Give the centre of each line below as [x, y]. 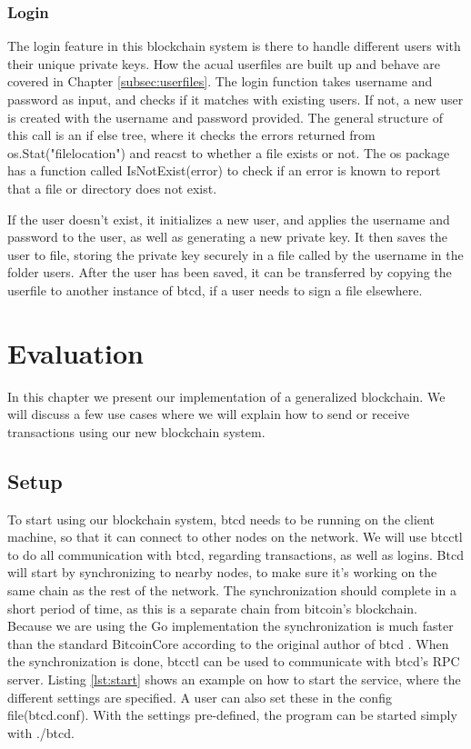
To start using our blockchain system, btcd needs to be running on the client [221, 519]
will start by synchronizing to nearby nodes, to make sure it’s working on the [222, 572]
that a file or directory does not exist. [112, 188]
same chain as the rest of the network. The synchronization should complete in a [232, 590]
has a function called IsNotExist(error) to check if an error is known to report [224, 170]
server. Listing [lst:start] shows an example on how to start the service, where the [234, 679]
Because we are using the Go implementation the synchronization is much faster [230, 626]
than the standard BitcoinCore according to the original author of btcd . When [228, 643]
